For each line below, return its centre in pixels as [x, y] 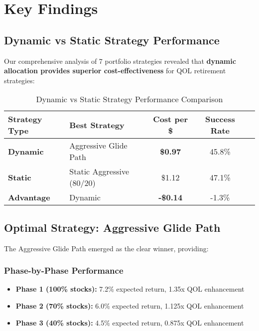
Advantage [29, 197]
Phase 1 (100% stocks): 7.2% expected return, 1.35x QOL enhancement [130, 289]
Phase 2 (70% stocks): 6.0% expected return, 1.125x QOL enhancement [130, 305]
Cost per [171, 119]
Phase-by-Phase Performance [64, 270]
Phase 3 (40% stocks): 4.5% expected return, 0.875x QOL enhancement [130, 322]
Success [220, 119]
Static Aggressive [99, 171]
